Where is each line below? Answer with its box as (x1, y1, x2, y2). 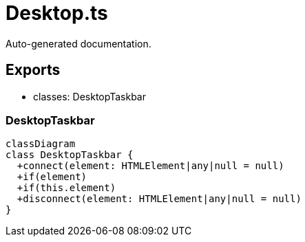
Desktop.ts (6, 1, 108, 25)
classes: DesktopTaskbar (33, 90, 146, 102)
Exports (6, 61, 61, 79)
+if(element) (17, 171, 87, 183)
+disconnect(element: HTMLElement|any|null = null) (17, 193, 302, 205)
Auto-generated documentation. (6, 37, 151, 49)
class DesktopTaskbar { (6, 149, 134, 161)
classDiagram (6, 138, 76, 150)
